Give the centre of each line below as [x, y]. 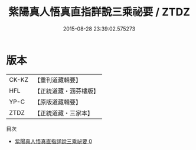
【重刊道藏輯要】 [58, 80]
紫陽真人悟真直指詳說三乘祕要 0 [53, 141]
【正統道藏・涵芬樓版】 [66, 91]
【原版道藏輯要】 [58, 102]
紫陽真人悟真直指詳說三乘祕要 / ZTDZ [99, 12]
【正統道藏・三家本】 [63, 113]
